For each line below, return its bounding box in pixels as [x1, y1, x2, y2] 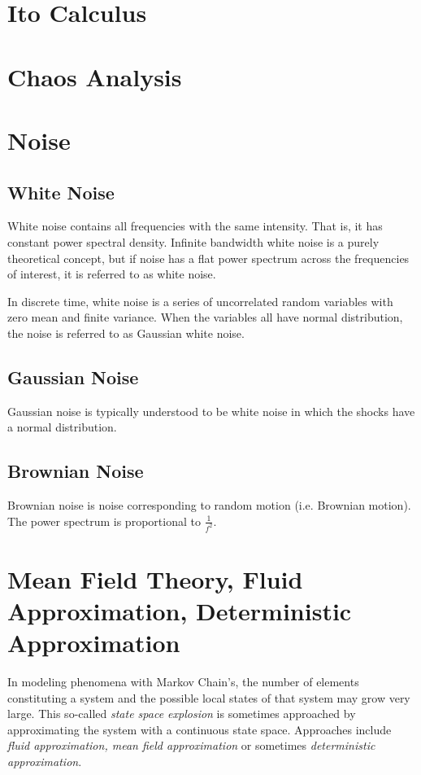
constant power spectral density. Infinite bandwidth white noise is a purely [7, 233, 380, 250]
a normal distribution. [7, 418, 117, 436]
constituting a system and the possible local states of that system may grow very [7, 689, 410, 706]
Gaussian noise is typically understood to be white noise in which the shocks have [7, 402, 415, 419]
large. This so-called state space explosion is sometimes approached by [7, 705, 356, 722]
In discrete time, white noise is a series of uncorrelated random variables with [7, 292, 393, 309]
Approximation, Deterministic [7, 593, 352, 627]
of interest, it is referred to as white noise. [7, 265, 216, 282]
